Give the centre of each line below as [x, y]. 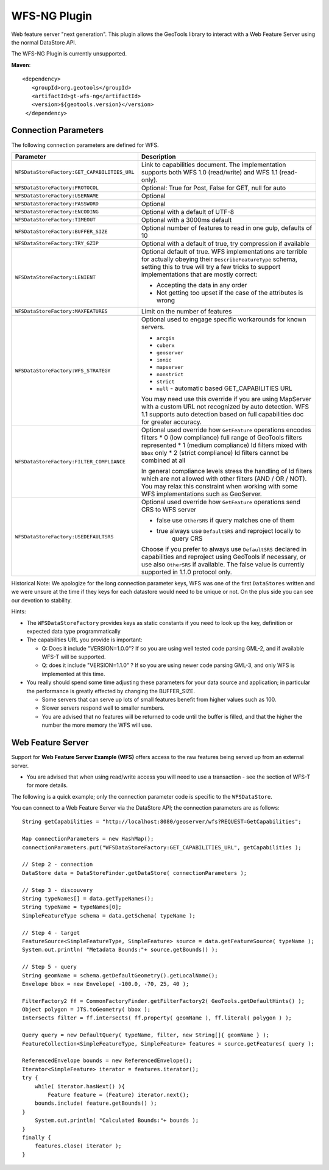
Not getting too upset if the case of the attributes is [230, 293]
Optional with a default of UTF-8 [188, 212]
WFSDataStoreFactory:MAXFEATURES [61, 311]
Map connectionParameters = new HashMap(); [88, 839]
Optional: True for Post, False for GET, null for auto [214, 188]
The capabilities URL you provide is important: [84, 640]
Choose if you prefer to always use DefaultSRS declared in [224, 549]
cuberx [165, 345]
